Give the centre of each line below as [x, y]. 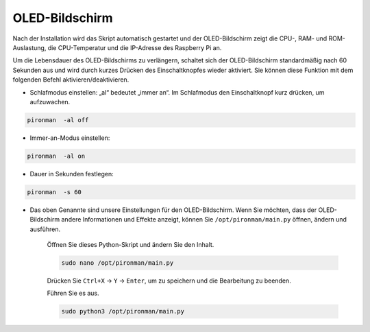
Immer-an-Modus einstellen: [70, 138]
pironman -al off [58, 120]
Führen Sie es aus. [73, 293]
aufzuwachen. [50, 102]
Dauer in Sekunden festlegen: [72, 174]
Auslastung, [29, 47]
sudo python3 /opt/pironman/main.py [123, 311]
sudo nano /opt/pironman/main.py [118, 263]
